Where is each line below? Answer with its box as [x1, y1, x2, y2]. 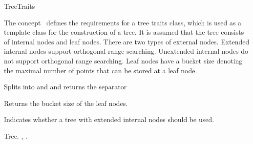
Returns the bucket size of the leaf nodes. [4, 98, 128, 108]
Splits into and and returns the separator [4, 82, 127, 92]
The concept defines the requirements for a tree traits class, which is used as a [4, 17, 242, 27]
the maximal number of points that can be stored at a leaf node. [4, 65, 197, 75]
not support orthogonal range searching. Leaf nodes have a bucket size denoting [4, 55, 243, 65]
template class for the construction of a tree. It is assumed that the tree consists [4, 27, 244, 37]
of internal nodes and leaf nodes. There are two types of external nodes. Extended [4, 36, 250, 46]
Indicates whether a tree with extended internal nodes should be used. [4, 114, 214, 124]
